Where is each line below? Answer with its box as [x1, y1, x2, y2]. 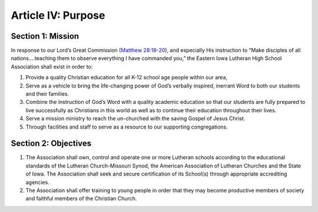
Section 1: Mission [11, 31, 79, 41]
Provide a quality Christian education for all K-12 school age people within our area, [25, 74, 228, 81]
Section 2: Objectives [11, 139, 91, 149]
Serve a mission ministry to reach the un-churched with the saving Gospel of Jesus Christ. [25, 115, 246, 122]
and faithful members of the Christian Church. [25, 195, 137, 202]
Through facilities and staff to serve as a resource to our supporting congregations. [25, 123, 228, 130]
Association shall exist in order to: [11, 63, 93, 70]
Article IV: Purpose [11, 9, 105, 22]
